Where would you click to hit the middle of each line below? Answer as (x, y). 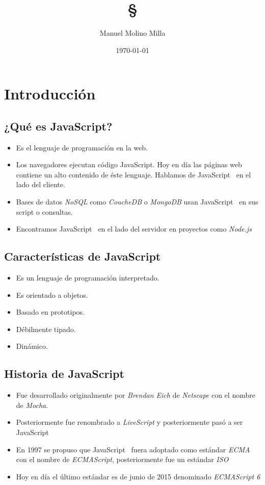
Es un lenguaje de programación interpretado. (88, 278)
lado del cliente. (41, 184)
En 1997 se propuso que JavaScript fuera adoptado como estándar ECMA (133, 449)
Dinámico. (32, 346)
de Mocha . (32, 405)
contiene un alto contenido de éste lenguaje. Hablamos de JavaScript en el (134, 174)
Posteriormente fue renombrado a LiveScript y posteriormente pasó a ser (129, 422)
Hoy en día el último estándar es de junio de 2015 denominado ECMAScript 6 (138, 476)
